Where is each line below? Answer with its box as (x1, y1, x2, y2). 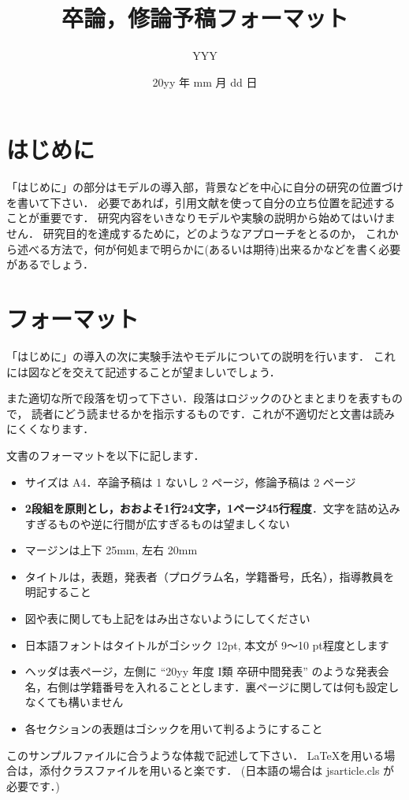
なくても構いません (24, 694, 124, 710)
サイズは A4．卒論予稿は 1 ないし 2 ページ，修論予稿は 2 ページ (24, 473, 356, 490)
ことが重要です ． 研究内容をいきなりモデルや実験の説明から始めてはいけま (6, 209, 396, 226)
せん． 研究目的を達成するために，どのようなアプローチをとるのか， (6, 225, 363, 242)
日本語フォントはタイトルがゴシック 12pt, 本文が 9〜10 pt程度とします (24, 636, 389, 653)
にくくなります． (6, 420, 95, 437)
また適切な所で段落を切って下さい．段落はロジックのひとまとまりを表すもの (6, 390, 403, 406)
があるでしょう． (6, 256, 94, 272)
